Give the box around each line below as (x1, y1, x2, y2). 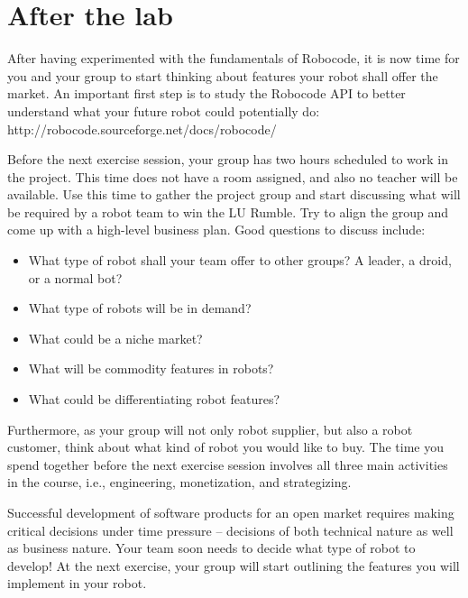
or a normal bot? (28, 268, 123, 287)
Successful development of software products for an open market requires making (7, 503, 454, 521)
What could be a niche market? (28, 328, 203, 347)
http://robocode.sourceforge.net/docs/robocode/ (7, 119, 277, 138)
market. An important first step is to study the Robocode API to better (7, 84, 406, 103)
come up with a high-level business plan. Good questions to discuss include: (7, 220, 426, 239)
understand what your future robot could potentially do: (7, 101, 320, 120)
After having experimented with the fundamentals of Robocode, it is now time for (7, 49, 460, 68)
